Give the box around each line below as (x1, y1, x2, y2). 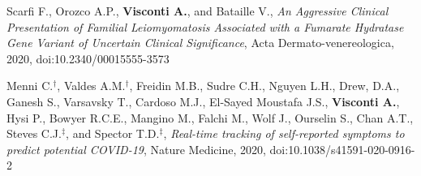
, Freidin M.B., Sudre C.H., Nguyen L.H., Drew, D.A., (129, 77, 400, 94)
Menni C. (6, 77, 54, 94)
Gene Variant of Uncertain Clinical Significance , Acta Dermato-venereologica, (6, 34, 394, 51)
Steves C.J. (6, 125, 62, 142)
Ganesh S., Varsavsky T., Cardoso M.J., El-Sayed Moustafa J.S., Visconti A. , (6, 92, 400, 109)
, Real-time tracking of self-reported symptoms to (163, 125, 405, 142)
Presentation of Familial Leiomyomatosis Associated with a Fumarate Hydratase (6, 18, 404, 35)
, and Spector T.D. (66, 125, 160, 142)
